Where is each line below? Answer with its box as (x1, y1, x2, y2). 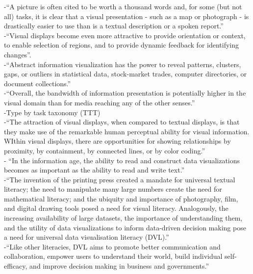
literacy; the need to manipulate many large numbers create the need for (4, 184, 222, 194)
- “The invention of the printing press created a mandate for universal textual (4, 174, 235, 184)
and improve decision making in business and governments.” (29, 261, 209, 271)
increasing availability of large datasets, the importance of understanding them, (4, 213, 243, 223)
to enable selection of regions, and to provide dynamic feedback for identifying (4, 40, 239, 50)
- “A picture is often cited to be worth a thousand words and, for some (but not (4, 1, 242, 11)
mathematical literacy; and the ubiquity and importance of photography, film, (4, 193, 238, 203)
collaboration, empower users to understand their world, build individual (4, 251, 223, 261)
